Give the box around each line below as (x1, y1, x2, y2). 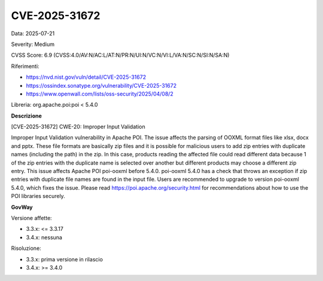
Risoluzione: (11, 245, 41, 252)
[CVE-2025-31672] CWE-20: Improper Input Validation (11, 123, 146, 131)
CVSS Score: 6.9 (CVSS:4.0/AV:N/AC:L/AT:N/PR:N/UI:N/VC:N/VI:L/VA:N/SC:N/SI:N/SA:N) (11, 51, 230, 59)
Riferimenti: (11, 63, 39, 70)
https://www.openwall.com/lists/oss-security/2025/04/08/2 (26, 90, 173, 97)
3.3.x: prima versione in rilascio (26, 255, 103, 263)
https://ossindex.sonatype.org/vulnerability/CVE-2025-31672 (26, 82, 176, 89)
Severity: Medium (11, 41, 55, 48)
